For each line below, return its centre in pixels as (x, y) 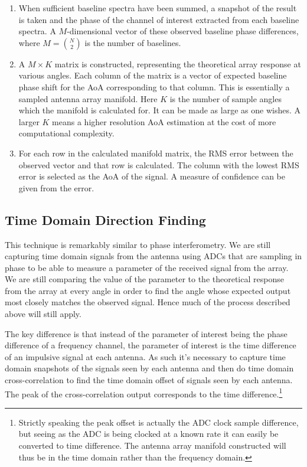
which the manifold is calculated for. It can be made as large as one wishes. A (159, 110)
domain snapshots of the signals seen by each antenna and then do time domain (149, 368)
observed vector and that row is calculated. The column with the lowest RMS (159, 164)
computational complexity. (66, 133)
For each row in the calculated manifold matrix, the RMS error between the (156, 153)
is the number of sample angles (226, 98)
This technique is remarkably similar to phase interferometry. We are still (138, 244)
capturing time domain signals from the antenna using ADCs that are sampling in (153, 256)
